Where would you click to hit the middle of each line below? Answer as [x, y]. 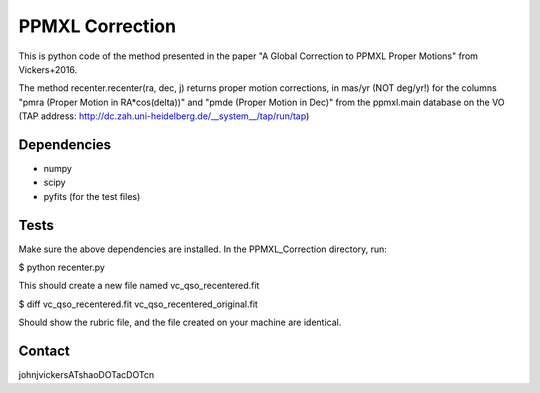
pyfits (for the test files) [92, 196]
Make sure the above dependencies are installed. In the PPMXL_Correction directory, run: [202, 249]
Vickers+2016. [48, 69]
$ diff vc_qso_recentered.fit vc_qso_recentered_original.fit [138, 304]
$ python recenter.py [61, 267]
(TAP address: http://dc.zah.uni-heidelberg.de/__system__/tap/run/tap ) [164, 116]
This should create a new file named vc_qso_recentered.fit [139, 286]
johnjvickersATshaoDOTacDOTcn [86, 375]
